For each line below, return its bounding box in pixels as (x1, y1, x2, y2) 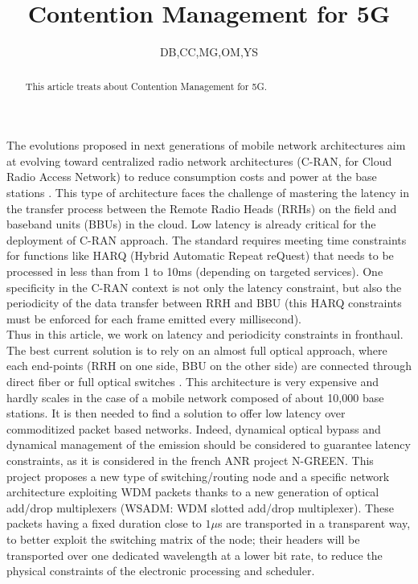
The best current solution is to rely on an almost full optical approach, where (6, 341, 387, 358)
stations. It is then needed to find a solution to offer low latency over (6, 405, 346, 422)
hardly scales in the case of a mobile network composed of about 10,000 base (6, 389, 384, 405)
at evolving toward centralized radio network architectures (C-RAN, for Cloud (6, 152, 392, 169)
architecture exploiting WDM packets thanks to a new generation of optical (6, 483, 379, 500)
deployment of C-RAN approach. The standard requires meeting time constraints (6, 231, 407, 248)
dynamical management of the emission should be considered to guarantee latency (6, 436, 411, 453)
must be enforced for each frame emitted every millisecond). (6, 310, 301, 327)
